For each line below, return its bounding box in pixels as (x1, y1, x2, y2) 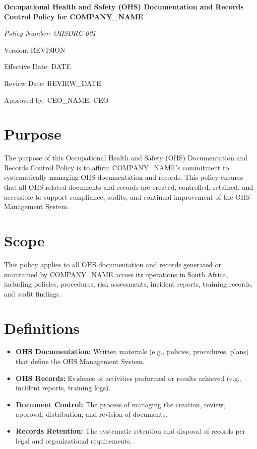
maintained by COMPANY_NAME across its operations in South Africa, (4, 269, 228, 279)
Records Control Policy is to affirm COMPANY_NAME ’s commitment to (4, 162, 229, 172)
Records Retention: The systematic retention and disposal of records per (15, 426, 246, 436)
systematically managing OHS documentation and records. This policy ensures (4, 172, 243, 182)
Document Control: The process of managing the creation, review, (15, 399, 226, 409)
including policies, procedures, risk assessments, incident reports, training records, (4, 279, 253, 289)
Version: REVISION (4, 44, 65, 55)
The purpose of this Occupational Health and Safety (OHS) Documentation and (4, 152, 248, 163)
